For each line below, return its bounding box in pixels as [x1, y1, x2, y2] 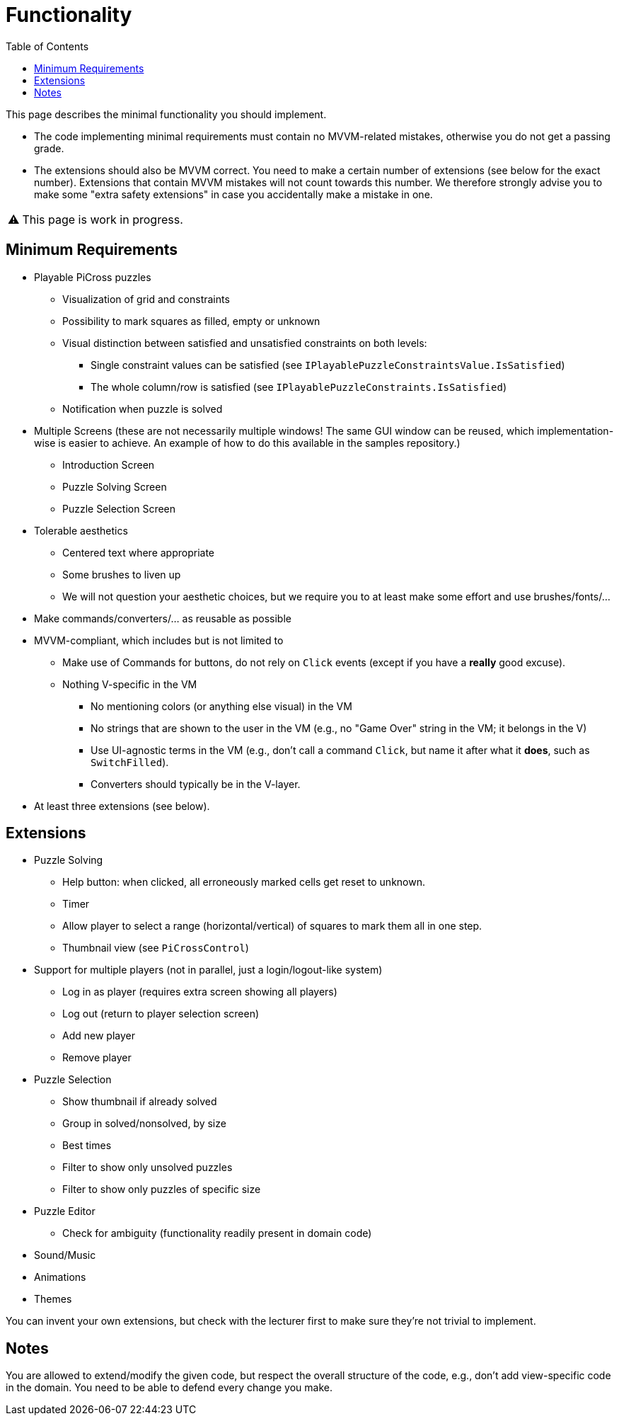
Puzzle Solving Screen [62, 480, 167, 493]
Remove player [62, 1051, 132, 1064]
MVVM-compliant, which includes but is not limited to [34, 634, 284, 646]
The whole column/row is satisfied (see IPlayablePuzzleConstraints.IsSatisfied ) [91, 380, 507, 393]
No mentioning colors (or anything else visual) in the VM [91, 700, 352, 712]
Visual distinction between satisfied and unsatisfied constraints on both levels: [62, 336, 427, 349]
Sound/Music [34, 1249, 96, 1262]
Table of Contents [6, 40, 89, 52]
